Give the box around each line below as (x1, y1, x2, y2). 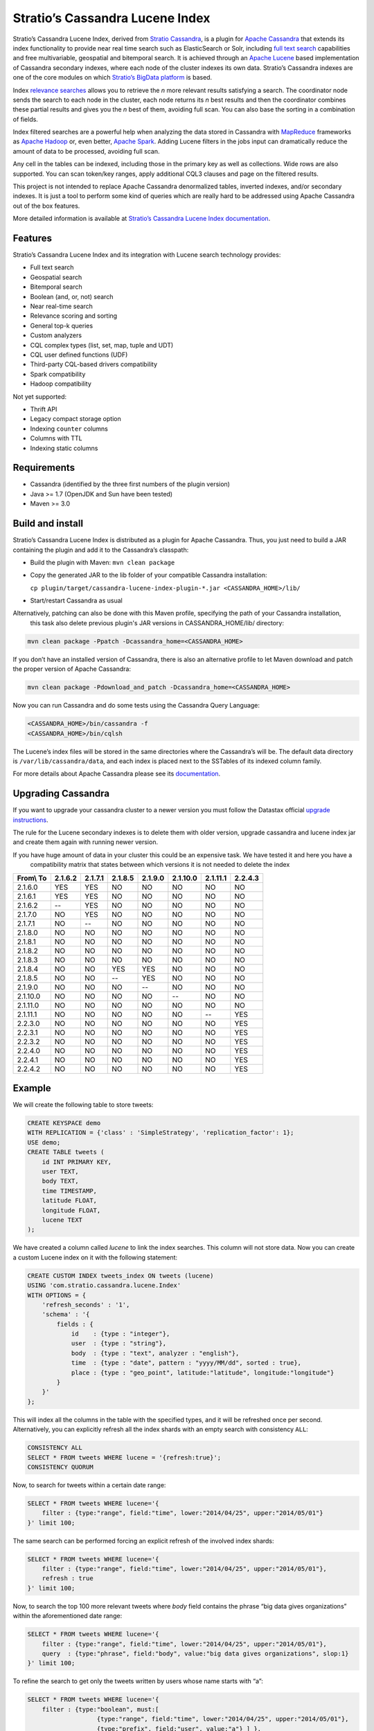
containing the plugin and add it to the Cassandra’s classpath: (12, 546, 189, 554)
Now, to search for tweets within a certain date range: (12, 1480, 166, 1489)
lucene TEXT (42, 1216, 83, 1223)
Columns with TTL (30, 434, 82, 442)
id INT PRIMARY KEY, (42, 1158, 112, 1166)
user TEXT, (42, 1167, 79, 1176)
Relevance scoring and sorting (30, 312, 118, 320)
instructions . (12, 816, 48, 824)
